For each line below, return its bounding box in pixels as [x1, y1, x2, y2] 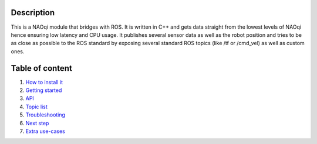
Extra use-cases [25, 128, 66, 135]
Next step [25, 119, 49, 126]
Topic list [25, 103, 48, 110]
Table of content [11, 63, 73, 73]
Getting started [25, 87, 62, 94]
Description [11, 8, 55, 18]
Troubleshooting [25, 111, 66, 118]
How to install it [25, 78, 63, 85]
